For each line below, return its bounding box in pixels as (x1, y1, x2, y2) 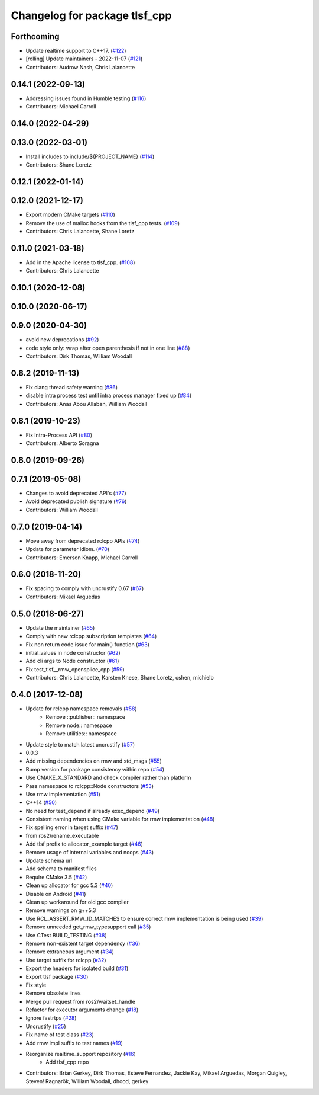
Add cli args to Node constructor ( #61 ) (25, 658, 119, 665)
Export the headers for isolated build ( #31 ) (25, 965, 129, 972)
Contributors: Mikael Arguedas (25, 593, 100, 600)
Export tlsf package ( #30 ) (25, 973, 89, 980)
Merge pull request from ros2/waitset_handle (25, 998, 136, 1005)
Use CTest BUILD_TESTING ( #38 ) (25, 931, 108, 939)
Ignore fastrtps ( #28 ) (25, 1014, 77, 1022)
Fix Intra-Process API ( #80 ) (25, 431, 93, 438)
